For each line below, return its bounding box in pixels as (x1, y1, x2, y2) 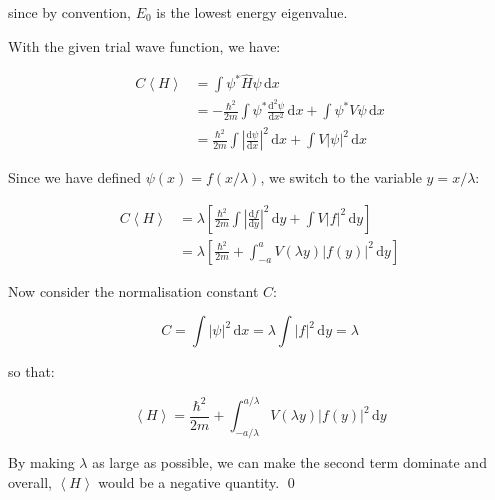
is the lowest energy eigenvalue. (156, 2, 348, 22)
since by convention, (8, 2, 131, 22)
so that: (8, 361, 55, 382)
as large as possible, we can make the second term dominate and (92, 452, 487, 473)
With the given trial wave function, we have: (8, 35, 281, 56)
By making (8, 452, 75, 473)
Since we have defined (8, 167, 141, 188)
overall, (8, 471, 52, 492)
